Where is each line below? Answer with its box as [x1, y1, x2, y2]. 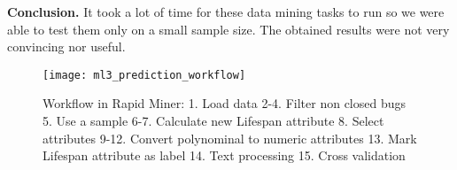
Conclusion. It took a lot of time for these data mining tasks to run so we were [7, 3, 445, 20]
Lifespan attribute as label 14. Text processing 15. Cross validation [43, 146, 406, 165]
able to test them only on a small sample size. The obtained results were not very [7, 19, 450, 38]
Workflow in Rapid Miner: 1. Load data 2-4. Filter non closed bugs [43, 94, 407, 112]
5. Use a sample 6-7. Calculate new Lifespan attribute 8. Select [43, 112, 384, 130]
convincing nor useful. [7, 37, 126, 56]
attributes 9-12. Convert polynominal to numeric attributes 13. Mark [43, 128, 417, 147]
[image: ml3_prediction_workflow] [43, 68, 246, 81]
